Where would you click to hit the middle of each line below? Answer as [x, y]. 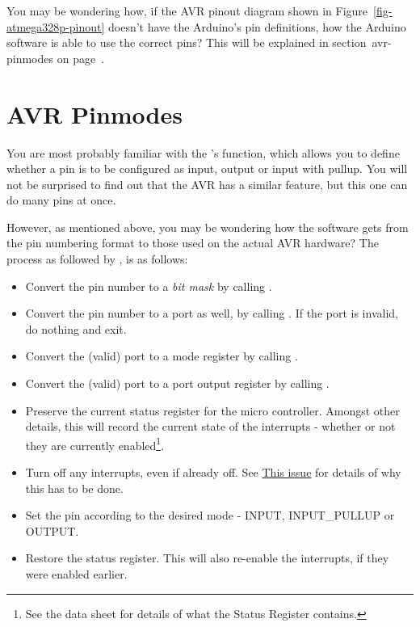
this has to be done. [74, 488]
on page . [81, 58]
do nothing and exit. [76, 328]
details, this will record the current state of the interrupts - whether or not [210, 426]
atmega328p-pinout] [56, 26]
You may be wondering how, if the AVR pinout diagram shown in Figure [187, 11]
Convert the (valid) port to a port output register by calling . [177, 383]
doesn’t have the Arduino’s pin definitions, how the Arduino [257, 26]
